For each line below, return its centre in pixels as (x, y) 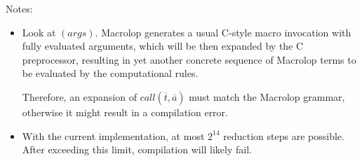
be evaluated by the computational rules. (110, 73)
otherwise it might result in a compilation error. (125, 112)
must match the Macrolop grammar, (267, 96)
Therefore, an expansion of (79, 96)
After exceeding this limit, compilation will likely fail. (137, 149)
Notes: (19, 8)
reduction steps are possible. (284, 135)
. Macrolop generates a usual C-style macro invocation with (223, 32)
